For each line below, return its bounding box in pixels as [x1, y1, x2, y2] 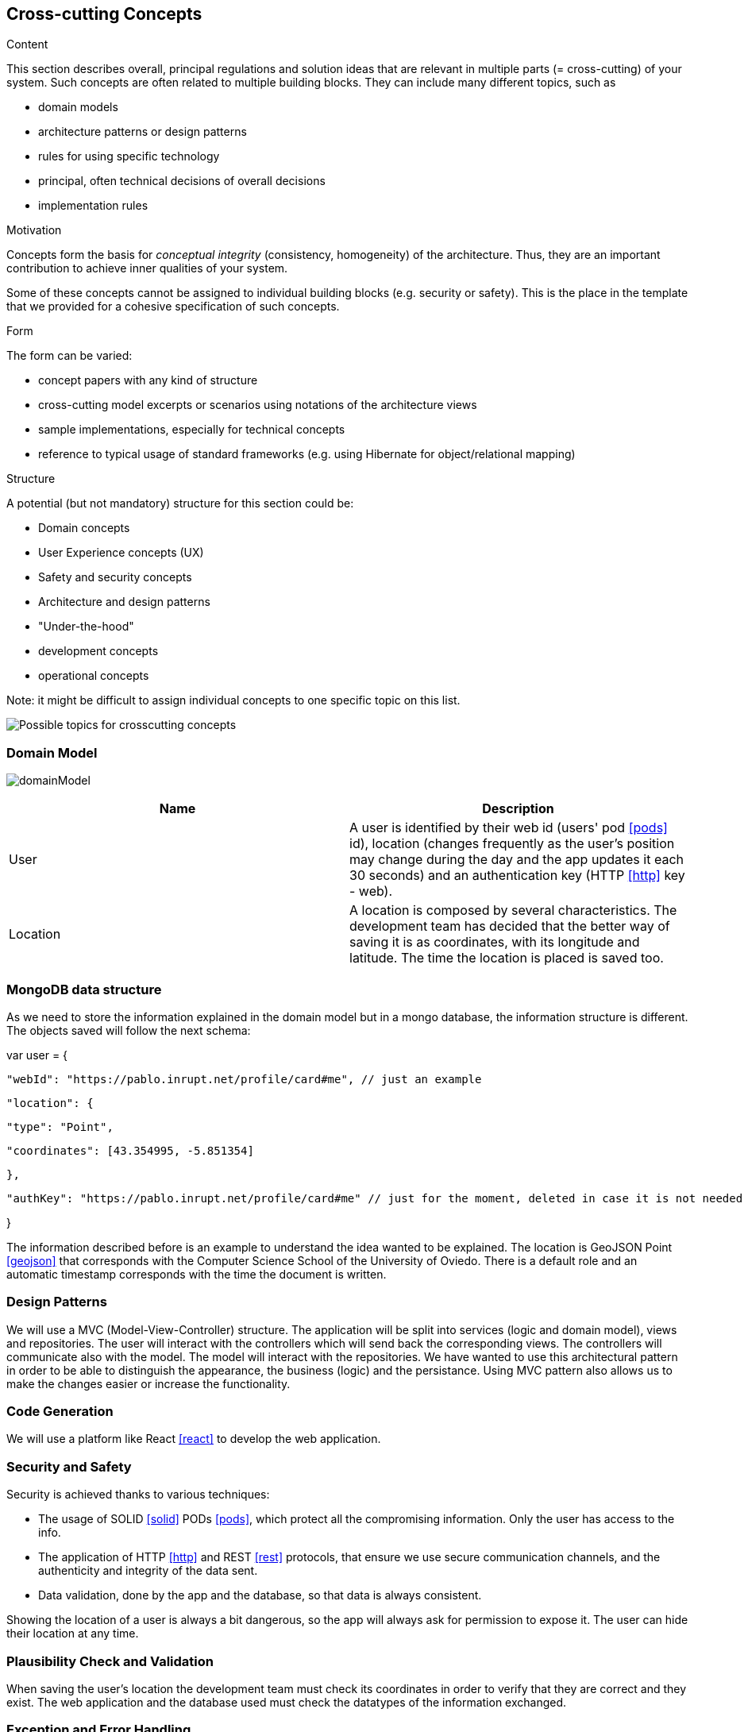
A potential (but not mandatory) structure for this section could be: [6, 496, 354, 511]
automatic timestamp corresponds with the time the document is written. [6, 1267, 387, 1281]
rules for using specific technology [38, 149, 220, 164]
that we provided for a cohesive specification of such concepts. [6, 299, 340, 314]
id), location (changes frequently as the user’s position [349, 835, 675, 852]
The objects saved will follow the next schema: [6, 1023, 251, 1037]
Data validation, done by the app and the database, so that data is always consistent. [38, 1588, 482, 1603]
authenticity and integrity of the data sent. [38, 1564, 258, 1578]
